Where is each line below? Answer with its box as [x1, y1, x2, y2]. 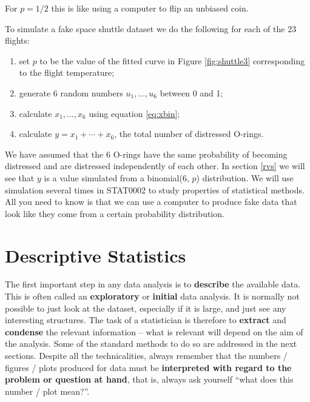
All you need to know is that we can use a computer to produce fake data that [5, 195, 297, 208]
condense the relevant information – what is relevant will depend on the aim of [5, 325, 303, 338]
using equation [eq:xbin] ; [89, 107, 180, 119]
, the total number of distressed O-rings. [114, 127, 264, 140]
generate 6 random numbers [19, 86, 123, 99]
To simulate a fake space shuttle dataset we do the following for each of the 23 [5, 22, 297, 35]
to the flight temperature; [19, 66, 115, 79]
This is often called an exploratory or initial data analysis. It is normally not [5, 290, 300, 303]
